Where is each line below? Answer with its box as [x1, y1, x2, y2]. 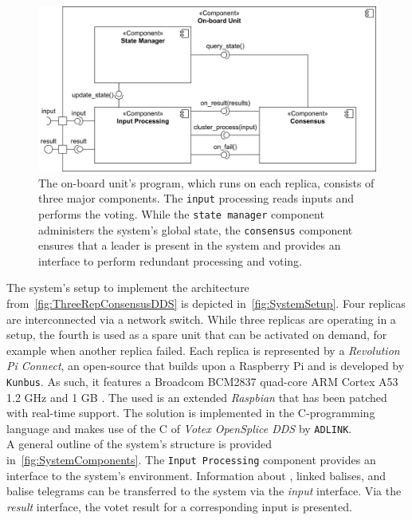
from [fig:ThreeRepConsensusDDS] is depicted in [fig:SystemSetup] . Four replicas [6, 294, 406, 311]
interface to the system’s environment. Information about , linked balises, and [6, 467, 386, 483]
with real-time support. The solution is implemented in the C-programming [6, 404, 375, 421]
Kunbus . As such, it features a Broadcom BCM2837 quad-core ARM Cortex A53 [6, 372, 398, 389]
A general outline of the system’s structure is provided [6, 435, 273, 452]
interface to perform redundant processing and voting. [38, 252, 302, 269]
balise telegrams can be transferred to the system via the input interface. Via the [6, 483, 402, 499]
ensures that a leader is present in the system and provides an [38, 237, 341, 254]
